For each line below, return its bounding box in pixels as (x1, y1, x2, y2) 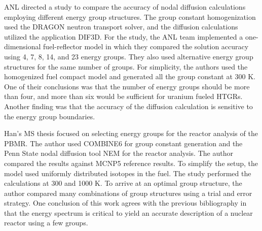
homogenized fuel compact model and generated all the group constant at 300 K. (4, 71, 255, 82)
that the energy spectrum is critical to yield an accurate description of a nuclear (4, 207, 253, 218)
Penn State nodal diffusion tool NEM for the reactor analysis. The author (4, 148, 233, 158)
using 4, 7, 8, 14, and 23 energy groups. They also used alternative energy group (4, 51, 253, 61)
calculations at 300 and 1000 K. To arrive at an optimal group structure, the (4, 178, 242, 188)
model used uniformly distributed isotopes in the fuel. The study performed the (4, 168, 251, 178)
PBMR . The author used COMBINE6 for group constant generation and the (4, 138, 243, 148)
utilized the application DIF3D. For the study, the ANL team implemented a (4, 31, 243, 42)
